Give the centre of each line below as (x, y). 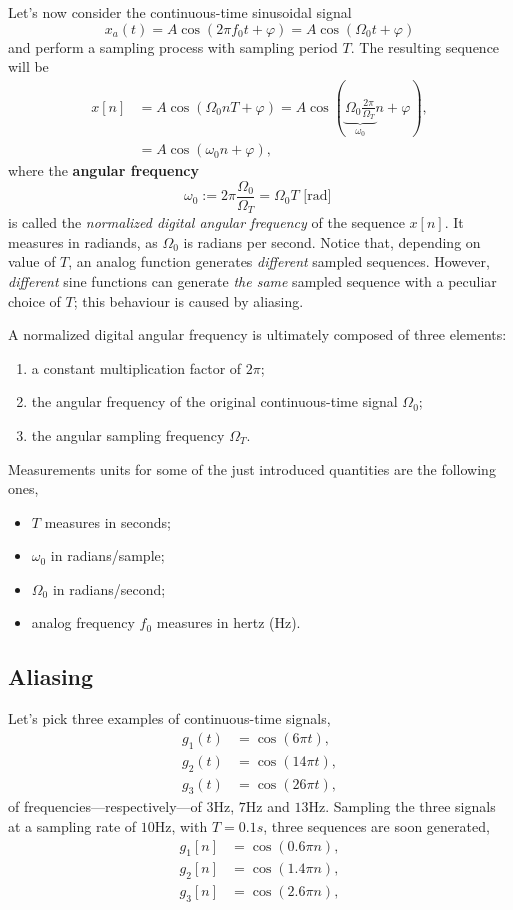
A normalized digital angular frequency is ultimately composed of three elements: (257, 334)
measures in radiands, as (83, 241)
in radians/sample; (107, 555)
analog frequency (83, 622)
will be (28, 66)
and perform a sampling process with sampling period (173, 46)
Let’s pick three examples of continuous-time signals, (169, 718)
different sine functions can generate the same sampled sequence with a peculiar (252, 280)
